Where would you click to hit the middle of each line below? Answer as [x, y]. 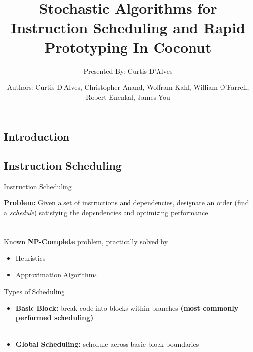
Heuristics [31, 258]
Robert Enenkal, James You [128, 97]
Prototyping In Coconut [128, 47]
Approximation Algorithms [56, 275]
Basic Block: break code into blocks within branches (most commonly [127, 308]
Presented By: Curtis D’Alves [128, 70]
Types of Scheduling [34, 291]
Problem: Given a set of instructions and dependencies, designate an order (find [126, 203]
